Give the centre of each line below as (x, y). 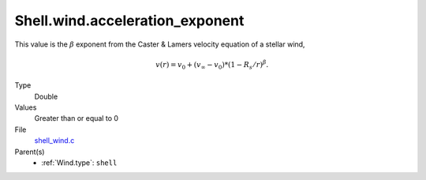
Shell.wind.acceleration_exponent (129, 21)
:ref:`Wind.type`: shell (79, 163)
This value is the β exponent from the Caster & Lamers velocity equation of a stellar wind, (160, 44)
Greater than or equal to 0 (76, 118)
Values (26, 107)
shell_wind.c (54, 141)
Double (46, 96)
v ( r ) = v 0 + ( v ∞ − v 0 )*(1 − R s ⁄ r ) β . (212, 65)
